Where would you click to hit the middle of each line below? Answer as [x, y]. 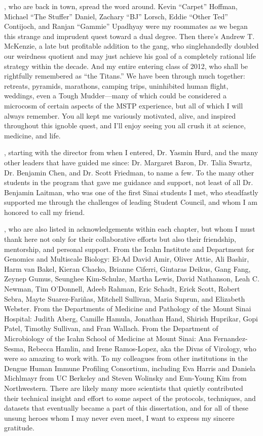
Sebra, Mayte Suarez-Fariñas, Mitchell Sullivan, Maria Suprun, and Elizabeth [125, 298]
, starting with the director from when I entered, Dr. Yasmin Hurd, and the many [131, 152]
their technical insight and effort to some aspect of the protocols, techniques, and [130, 398]
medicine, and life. [32, 135]
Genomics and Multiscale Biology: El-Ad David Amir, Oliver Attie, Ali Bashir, [127, 259]
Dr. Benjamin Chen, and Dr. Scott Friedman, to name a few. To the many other [129, 172]
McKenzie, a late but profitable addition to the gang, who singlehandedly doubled [131, 46]
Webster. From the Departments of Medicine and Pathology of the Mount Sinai [128, 308]
